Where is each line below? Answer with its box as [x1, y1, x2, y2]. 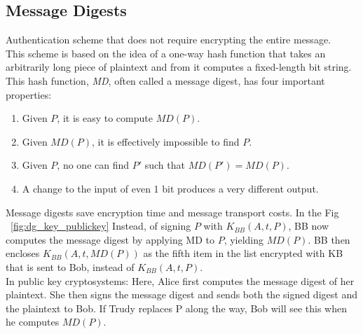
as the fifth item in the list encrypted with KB [143, 246, 343, 260]
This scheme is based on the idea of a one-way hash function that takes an [6, 46, 326, 60]
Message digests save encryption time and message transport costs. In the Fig [6, 204, 339, 219]
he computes [6, 314, 60, 329]
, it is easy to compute [57, 111, 153, 125]
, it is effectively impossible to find [92, 134, 240, 148]
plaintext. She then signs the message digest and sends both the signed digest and [6, 287, 357, 302]
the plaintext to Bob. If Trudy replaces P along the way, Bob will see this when [6, 300, 347, 315]
